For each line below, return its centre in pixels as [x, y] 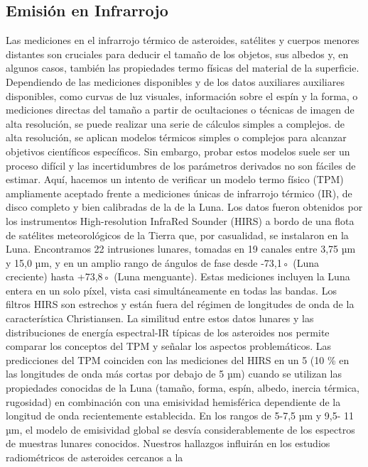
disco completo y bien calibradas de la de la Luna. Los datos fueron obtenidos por [184, 207]
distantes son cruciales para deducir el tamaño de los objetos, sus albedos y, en [177, 54]
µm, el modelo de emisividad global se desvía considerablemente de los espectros [180, 429]
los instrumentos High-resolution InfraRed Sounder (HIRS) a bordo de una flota [180, 220]
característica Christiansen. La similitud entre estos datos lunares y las [160, 318]
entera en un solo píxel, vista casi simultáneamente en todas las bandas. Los [171, 290]
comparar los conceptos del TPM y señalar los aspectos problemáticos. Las [169, 346]
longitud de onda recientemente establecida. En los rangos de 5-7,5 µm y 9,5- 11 [180, 416]
